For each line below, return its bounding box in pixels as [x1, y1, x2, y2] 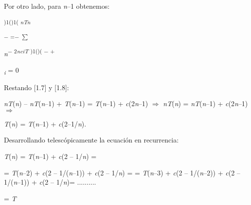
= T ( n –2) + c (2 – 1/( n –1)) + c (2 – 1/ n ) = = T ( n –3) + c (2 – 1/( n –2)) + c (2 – [4, 167, 240, 177]
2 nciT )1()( [14, 47, 42, 55]
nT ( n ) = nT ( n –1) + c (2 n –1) [163, 98, 248, 109]
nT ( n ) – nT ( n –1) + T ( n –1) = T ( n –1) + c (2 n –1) [4, 98, 148, 109]
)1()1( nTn [4, 17, 31, 26]
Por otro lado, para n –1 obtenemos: [4, 1, 110, 11]
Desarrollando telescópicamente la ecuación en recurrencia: [4, 135, 179, 145]
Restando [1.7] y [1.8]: [4, 82, 69, 92]
